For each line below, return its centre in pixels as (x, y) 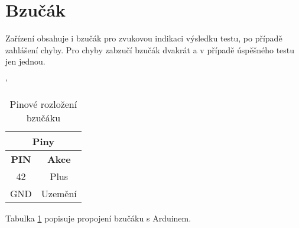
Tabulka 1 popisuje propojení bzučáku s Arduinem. (98, 218)
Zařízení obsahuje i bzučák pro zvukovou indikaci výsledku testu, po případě (144, 38)
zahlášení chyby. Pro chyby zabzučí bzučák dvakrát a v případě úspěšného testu (150, 49)
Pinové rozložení (43, 104)
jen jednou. (25, 61)
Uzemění (59, 193)
